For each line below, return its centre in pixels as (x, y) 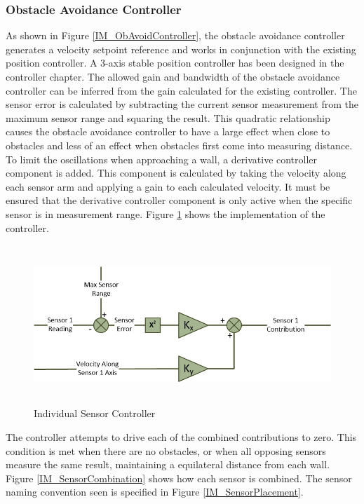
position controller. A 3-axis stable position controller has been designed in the (175, 63)
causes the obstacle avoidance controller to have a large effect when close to (168, 131)
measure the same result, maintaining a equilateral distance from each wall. (168, 464)
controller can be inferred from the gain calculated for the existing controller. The (181, 90)
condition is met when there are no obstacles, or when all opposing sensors (166, 450)
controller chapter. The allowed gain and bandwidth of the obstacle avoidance (173, 76)
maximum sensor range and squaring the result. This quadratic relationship (168, 117)
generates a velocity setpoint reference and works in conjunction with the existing (181, 49)
